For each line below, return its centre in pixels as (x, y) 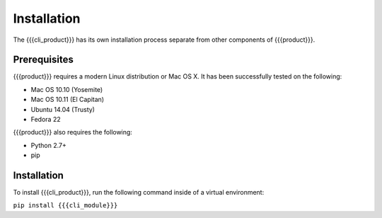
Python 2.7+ (49, 145)
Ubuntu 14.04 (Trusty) (63, 109)
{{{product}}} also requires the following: (73, 132)
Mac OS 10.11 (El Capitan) (68, 100)
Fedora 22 (46, 120)
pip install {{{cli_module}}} (65, 206)
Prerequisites (43, 60)
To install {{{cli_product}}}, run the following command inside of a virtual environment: (139, 193)
